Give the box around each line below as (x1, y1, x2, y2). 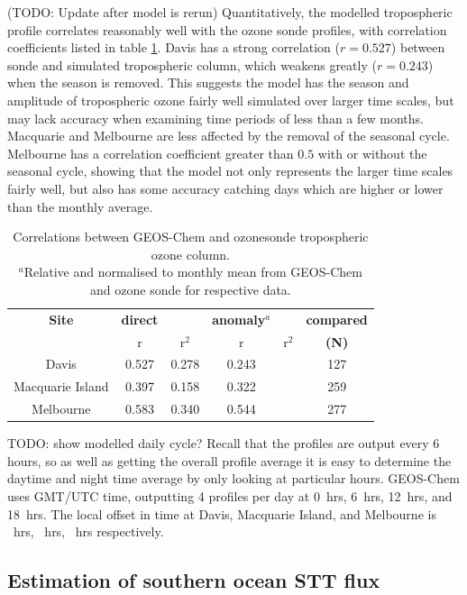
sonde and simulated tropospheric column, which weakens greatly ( (7, 55, 377, 74)
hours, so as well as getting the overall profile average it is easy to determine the (7, 451, 452, 470)
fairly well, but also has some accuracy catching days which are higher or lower (7, 178, 444, 197)
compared (306, 309, 368, 328)
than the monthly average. (7, 197, 153, 215)
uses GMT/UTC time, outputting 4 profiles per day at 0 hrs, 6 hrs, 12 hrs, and (7, 487, 453, 505)
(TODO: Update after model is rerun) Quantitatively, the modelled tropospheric (7, 3, 453, 21)
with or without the (317, 143, 427, 162)
